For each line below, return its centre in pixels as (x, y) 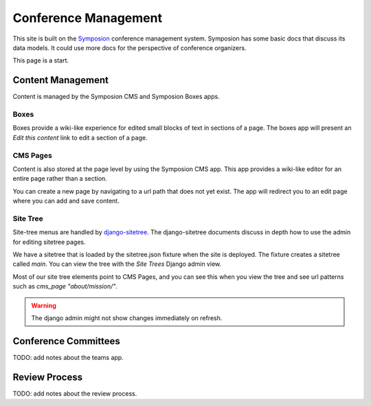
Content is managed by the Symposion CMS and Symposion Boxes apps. (116, 97)
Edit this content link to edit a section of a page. (80, 137)
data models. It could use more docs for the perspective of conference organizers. (130, 47)
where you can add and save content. (66, 201)
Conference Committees (66, 341)
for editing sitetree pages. (49, 242)
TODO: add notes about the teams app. (68, 357)
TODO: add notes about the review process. (75, 393)
